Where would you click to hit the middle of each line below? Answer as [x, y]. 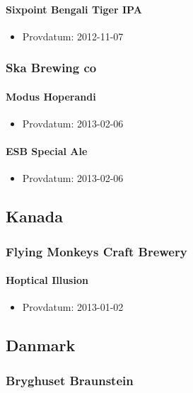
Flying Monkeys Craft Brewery [96, 251]
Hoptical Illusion [47, 280]
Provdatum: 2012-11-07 [73, 36]
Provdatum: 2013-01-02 [73, 307]
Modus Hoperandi [51, 96]
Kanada [34, 216]
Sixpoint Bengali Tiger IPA [74, 9]
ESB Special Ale [47, 151]
